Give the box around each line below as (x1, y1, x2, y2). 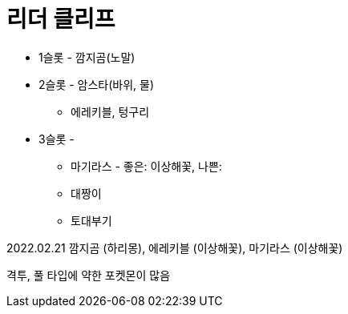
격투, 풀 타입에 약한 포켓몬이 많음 (6, 268, 171, 282)
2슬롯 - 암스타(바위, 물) (38, 77, 155, 91)
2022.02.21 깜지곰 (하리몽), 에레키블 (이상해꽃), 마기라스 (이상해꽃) (6, 240, 343, 255)
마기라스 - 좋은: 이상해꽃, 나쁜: (71, 159, 222, 173)
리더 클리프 (6, 6, 115, 33)
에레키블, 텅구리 (71, 104, 150, 119)
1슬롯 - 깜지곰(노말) (38, 50, 136, 64)
